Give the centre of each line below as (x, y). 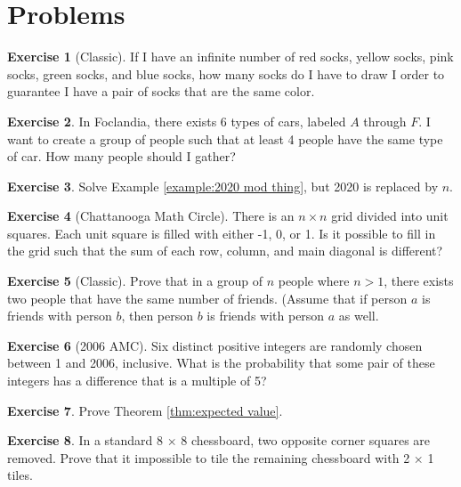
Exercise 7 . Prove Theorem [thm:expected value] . (145, 410)
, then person (158, 316)
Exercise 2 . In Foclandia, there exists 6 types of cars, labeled (177, 121)
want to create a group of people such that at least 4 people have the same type (225, 138)
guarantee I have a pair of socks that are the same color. (161, 91)
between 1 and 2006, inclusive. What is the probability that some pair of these (221, 363)
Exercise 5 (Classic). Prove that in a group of (135, 281)
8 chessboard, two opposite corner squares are (306, 440)
